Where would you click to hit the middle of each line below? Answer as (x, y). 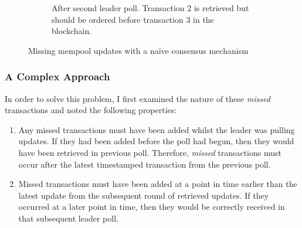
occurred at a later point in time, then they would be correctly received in (152, 207)
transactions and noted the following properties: (91, 110)
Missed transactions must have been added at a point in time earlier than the (158, 184)
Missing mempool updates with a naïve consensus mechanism (138, 50)
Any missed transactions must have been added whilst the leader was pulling (157, 129)
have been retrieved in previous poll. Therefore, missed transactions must (150, 152)
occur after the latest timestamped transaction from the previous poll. (145, 164)
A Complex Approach (57, 76)
